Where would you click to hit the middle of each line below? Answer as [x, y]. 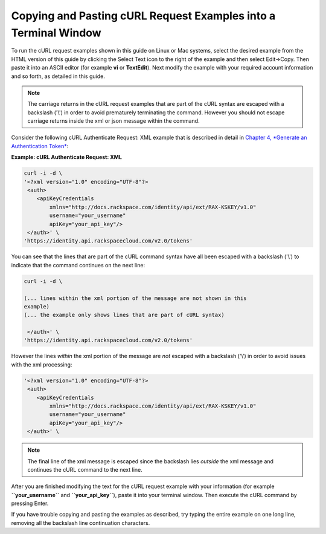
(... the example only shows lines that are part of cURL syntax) [124, 315]
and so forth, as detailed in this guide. [58, 76]
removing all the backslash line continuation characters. [81, 523]
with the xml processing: [42, 364]
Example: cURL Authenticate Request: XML [67, 157]
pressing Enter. [30, 503]
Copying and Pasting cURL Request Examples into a [143, 16]
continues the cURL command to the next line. [85, 469]
